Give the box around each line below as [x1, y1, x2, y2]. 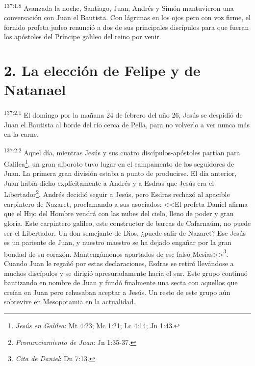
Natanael [4, 79, 66, 99]
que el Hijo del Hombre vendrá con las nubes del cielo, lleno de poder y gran [4, 208, 234, 219]
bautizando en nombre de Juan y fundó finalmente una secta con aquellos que [4, 277, 238, 288]
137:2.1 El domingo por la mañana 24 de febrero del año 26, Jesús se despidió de [4, 108, 243, 120]
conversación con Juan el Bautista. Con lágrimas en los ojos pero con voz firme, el [4, 12, 251, 23]
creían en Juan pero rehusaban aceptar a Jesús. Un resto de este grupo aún [4, 287, 230, 297]
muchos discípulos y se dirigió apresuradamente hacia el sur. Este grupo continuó [4, 268, 248, 278]
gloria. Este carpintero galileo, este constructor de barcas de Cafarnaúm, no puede [4, 218, 251, 228]
